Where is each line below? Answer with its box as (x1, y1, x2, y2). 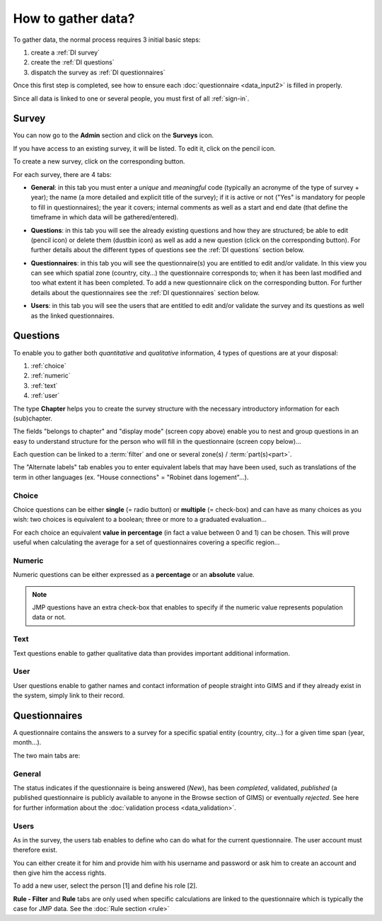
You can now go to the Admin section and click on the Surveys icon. (13, 131, 214, 139)
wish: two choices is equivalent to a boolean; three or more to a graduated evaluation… (13, 515, 267, 524)
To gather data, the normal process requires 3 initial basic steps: (13, 35, 201, 44)
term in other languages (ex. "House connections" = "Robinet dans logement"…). (13, 473, 249, 481)
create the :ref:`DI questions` (30, 58, 115, 67)
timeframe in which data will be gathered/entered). (30, 213, 179, 222)
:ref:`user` (30, 391, 60, 400)
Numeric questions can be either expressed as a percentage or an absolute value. (13, 571, 255, 579)
